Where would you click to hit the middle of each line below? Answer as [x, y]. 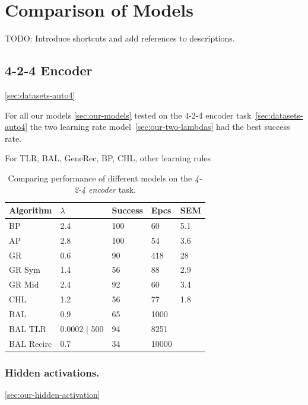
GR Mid [24, 284]
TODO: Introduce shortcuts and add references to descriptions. [120, 38]
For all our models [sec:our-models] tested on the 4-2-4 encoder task [128, 115]
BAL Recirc [31, 343]
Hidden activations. [52, 372]
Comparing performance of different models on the [100, 178]
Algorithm [31, 210]
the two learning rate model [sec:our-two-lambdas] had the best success [160, 127]
